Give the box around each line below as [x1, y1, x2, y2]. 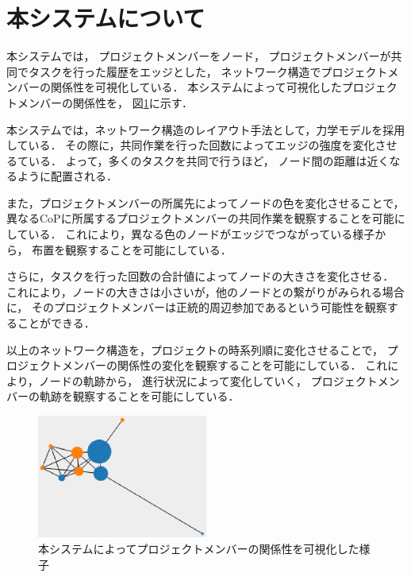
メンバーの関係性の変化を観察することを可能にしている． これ [61, 357, 388, 374]
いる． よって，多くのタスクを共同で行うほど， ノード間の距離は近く [28, 152, 390, 168]
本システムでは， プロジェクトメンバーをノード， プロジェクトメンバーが [6, 48, 391, 64]
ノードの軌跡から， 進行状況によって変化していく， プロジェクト [38, 372, 378, 389]
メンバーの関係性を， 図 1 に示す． [17, 94, 194, 110]
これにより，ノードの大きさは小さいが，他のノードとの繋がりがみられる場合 [6, 283, 405, 300]
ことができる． [17, 315, 95, 331]
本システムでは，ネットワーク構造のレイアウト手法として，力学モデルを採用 [6, 121, 405, 137]
